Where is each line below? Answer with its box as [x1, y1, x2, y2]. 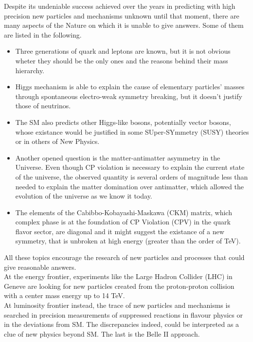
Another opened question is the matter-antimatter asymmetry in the [15, 152, 220, 162]
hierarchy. [15, 65, 45, 75]
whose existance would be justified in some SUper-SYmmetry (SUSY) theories [15, 126, 249, 137]
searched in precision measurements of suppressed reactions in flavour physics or [4, 309, 243, 320]
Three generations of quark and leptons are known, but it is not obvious [15, 46, 231, 56]
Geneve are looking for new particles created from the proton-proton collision [4, 281, 235, 291]
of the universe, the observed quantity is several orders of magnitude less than [15, 171, 248, 181]
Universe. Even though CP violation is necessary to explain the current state [15, 162, 245, 172]
